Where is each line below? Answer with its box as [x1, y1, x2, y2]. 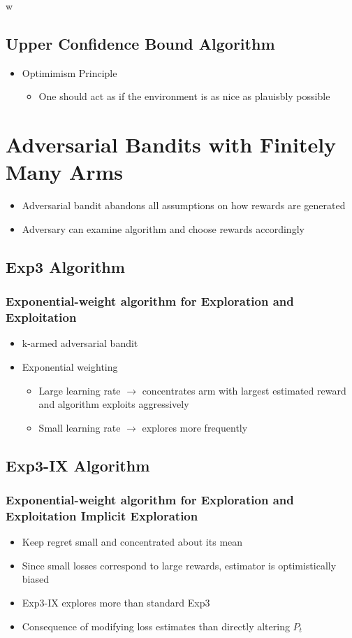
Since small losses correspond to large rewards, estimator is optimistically [22, 558, 337, 572]
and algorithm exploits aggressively [38, 397, 189, 411]
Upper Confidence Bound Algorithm [6, 32, 275, 54]
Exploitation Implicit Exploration [6, 507, 198, 524]
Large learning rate [38, 383, 121, 397]
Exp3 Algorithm [6, 255, 125, 277]
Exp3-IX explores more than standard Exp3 [22, 595, 210, 610]
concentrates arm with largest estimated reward [142, 383, 346, 397]
